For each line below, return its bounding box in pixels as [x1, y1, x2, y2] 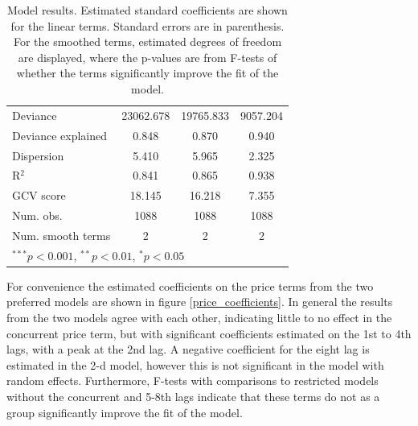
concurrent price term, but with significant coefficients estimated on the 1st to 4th [6, 325, 412, 341]
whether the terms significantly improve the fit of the [16, 64, 279, 81]
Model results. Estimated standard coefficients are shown [7, 2, 288, 18]
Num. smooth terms [12, 226, 111, 243]
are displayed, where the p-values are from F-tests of [18, 48, 277, 65]
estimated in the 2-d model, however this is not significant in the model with [6, 356, 384, 373]
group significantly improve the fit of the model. [6, 403, 243, 420]
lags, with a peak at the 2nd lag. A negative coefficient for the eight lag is [6, 341, 370, 358]
